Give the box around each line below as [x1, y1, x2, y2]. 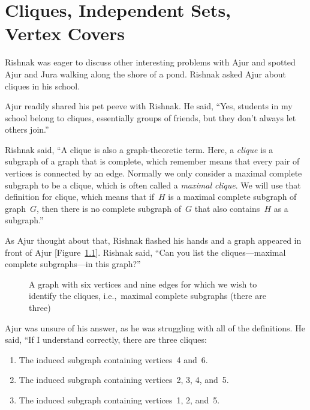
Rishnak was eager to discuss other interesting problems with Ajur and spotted [5, 56, 296, 68]
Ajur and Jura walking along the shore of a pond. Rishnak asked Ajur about [5, 67, 287, 80]
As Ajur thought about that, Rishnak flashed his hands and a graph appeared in [5, 234, 302, 247]
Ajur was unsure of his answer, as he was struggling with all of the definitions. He [5, 321, 305, 334]
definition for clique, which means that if [5, 190, 155, 203]
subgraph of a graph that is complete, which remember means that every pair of [5, 155, 300, 167]
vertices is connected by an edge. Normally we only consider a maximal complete [5, 167, 302, 179]
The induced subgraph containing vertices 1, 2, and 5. [19, 393, 220, 406]
